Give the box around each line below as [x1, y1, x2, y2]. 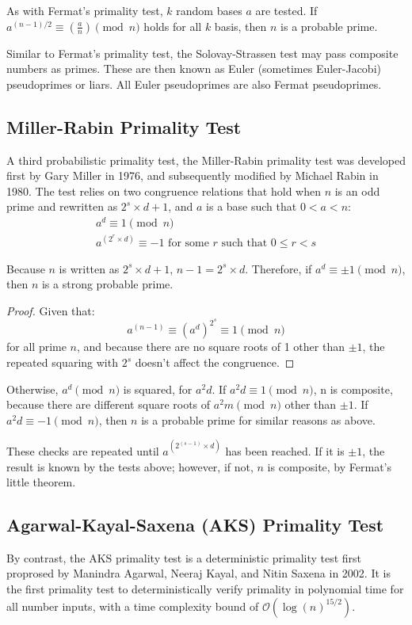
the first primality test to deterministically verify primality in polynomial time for [6, 581, 404, 597]
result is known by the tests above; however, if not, [6, 458, 254, 474]
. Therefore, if [245, 260, 312, 276]
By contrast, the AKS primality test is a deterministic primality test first [6, 549, 362, 566]
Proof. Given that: [6, 302, 95, 318]
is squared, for [123, 380, 193, 397]
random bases [176, 2, 242, 18]
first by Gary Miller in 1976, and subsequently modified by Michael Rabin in [6, 167, 379, 184]
